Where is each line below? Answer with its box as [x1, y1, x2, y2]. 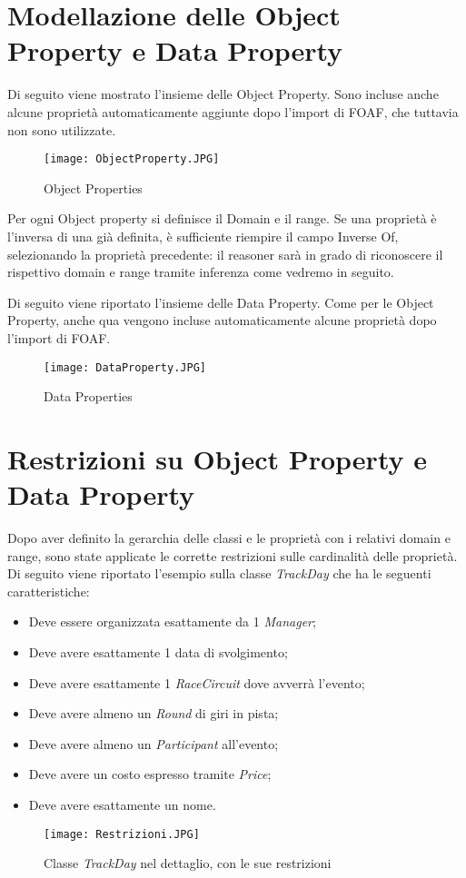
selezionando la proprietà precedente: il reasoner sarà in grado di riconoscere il [7, 244, 443, 263]
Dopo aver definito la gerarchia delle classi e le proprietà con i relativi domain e [7, 528, 451, 548]
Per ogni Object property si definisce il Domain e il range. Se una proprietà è [7, 209, 437, 228]
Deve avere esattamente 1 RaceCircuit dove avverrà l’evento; [28, 673, 365, 692]
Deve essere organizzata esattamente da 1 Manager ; [28, 612, 316, 631]
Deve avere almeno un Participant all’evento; [28, 734, 279, 753]
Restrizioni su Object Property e [7, 439, 427, 477]
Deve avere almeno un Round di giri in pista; [28, 704, 279, 723]
